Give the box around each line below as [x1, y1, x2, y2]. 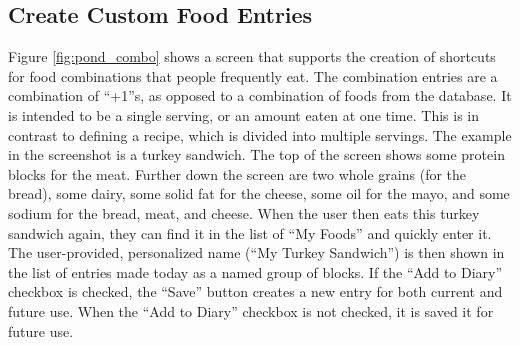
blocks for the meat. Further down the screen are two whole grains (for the [8, 163, 467, 184]
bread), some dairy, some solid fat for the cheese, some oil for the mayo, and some [8, 183, 510, 204]
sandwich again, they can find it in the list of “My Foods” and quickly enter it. [8, 222, 492, 243]
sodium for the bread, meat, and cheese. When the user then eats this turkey [8, 202, 480, 223]
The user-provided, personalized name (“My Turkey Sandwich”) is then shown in [8, 242, 505, 263]
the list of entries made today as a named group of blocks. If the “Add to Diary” [8, 261, 503, 282]
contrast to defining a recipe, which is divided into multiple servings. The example [8, 124, 512, 145]
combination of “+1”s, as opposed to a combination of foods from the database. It [8, 85, 512, 106]
